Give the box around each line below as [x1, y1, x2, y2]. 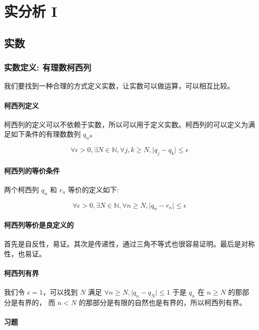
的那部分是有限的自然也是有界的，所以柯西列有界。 [79, 297, 247, 307]
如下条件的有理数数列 [10, 129, 81, 139]
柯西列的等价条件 [4, 165, 60, 175]
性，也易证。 [4, 248, 46, 258]
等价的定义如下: [68, 184, 119, 194]
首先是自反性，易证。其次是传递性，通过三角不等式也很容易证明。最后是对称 [4, 239, 255, 249]
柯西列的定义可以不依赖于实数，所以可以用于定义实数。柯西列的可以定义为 [4, 119, 248, 129]
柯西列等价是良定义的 [4, 219, 74, 230]
